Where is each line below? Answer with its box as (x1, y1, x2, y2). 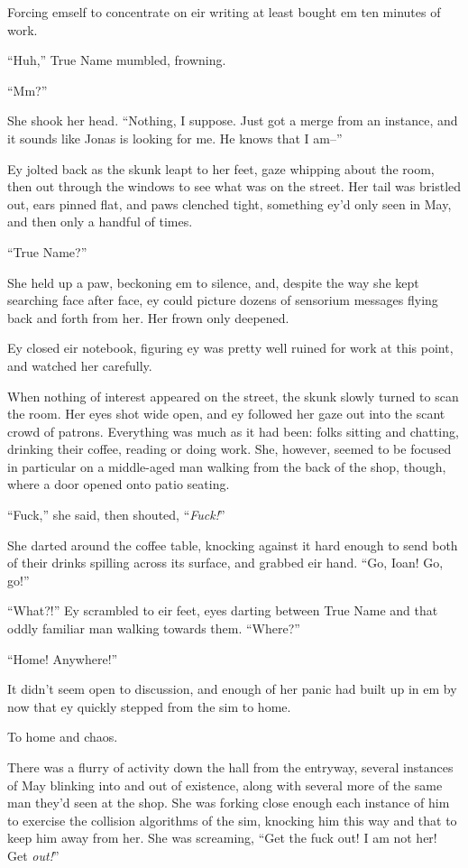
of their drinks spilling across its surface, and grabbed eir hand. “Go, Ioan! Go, (7, 553, 444, 572)
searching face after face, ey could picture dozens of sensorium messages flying (7, 291, 438, 309)
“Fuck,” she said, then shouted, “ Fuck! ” (7, 505, 225, 524)
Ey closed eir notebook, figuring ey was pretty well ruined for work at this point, (7, 338, 454, 357)
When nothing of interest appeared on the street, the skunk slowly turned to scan (7, 386, 459, 405)
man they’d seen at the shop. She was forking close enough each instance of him (7, 793, 450, 812)
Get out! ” (7, 845, 60, 864)
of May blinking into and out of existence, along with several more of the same (7, 775, 443, 794)
